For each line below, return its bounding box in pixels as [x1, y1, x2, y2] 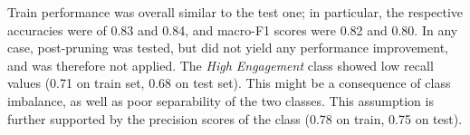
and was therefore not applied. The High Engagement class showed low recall [7, 55, 434, 74]
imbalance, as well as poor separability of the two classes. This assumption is [7, 91, 434, 110]
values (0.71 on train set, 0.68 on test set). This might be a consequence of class [7, 73, 451, 92]
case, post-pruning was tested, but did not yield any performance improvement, [7, 38, 448, 57]
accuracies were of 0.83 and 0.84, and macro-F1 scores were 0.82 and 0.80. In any [7, 20, 458, 39]
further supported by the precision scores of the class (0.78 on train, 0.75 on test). [7, 109, 463, 128]
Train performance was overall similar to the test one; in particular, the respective [7, 3, 464, 21]
